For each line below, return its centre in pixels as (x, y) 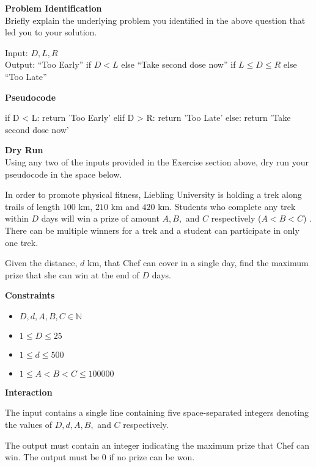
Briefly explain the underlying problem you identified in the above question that (155, 20)
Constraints (30, 295)
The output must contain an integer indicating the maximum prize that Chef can (157, 445)
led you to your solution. (51, 32)
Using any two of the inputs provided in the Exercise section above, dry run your (157, 161)
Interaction (29, 392)
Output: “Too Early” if (48, 64)
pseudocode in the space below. (64, 174)
